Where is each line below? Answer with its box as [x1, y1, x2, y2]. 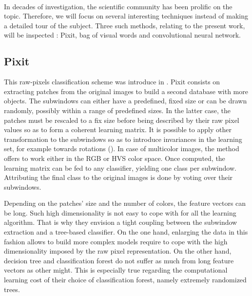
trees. [4, 284, 20, 294]
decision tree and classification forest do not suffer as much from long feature [4, 255, 234, 265]
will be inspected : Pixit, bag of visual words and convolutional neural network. [4, 30, 241, 40]
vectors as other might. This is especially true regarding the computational [4, 265, 228, 275]
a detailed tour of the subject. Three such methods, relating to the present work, [4, 20, 245, 30]
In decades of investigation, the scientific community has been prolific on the [4, 1, 233, 11]
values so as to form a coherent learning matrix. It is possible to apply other [4, 124, 232, 135]
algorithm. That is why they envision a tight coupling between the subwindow [4, 217, 237, 227]
